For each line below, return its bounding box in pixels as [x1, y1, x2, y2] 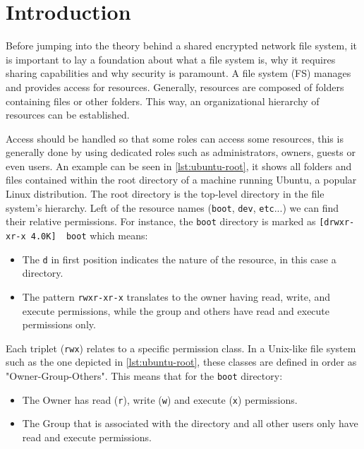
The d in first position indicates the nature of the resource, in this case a [22, 251, 336, 266]
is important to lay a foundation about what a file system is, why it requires [6, 52, 336, 66]
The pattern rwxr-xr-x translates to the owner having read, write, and [22, 289, 330, 304]
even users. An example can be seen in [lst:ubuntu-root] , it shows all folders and [6, 158, 352, 173]
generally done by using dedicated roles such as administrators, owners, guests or [6, 145, 356, 160]
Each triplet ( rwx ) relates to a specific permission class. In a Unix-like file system [6, 340, 356, 355]
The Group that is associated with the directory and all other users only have [22, 416, 358, 431]
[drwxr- [319, 217, 355, 228]
